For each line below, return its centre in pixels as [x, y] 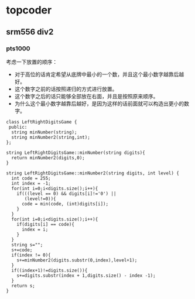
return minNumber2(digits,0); [48, 158]
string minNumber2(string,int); [51, 137]
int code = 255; [31, 178]
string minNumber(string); [44, 132]
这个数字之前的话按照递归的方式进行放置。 [66, 89]
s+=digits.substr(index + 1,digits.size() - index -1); [86, 276]
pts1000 [18, 49]
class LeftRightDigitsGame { [42, 122]
